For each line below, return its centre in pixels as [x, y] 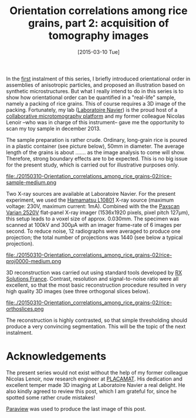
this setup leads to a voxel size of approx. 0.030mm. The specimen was [93, 219]
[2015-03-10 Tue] [99, 52]
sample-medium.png [31, 182]
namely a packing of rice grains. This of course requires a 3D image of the [96, 103]
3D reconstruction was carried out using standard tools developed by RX [94, 272]
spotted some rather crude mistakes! [51, 397]
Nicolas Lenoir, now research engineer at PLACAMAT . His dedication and [94, 379]
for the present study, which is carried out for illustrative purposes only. [92, 165]
